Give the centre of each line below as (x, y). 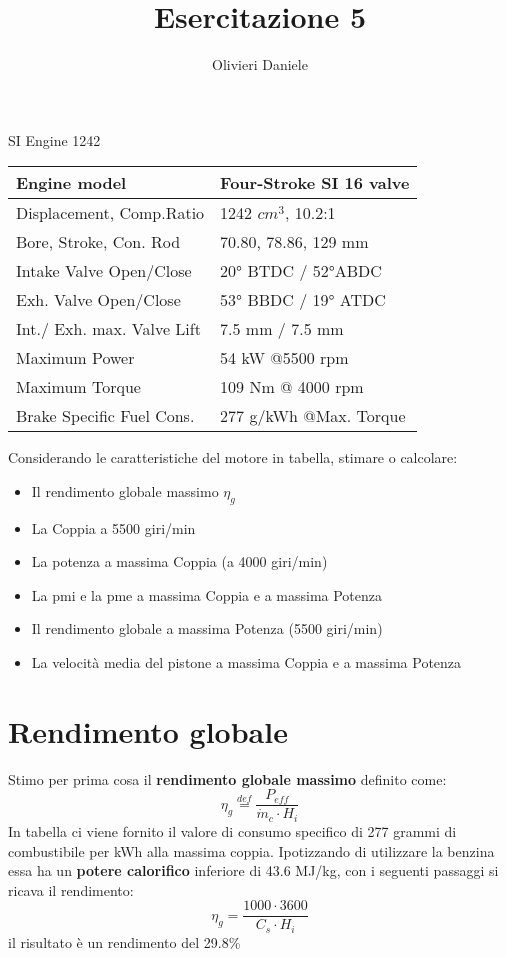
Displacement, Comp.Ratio (110, 213)
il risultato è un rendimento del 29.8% (124, 941)
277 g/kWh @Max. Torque (313, 416)
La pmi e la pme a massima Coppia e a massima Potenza (207, 594)
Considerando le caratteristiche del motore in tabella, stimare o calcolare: (233, 457)
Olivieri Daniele (260, 64)
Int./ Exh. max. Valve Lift (108, 329)
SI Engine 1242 (54, 139)
